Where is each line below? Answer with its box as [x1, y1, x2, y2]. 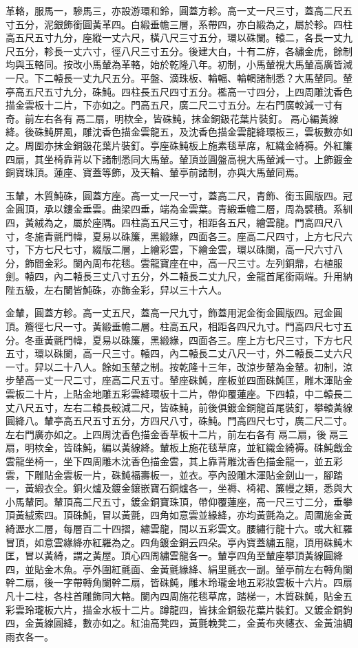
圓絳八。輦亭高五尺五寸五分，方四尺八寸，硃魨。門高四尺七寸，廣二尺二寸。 [6, 413, 352, 428]
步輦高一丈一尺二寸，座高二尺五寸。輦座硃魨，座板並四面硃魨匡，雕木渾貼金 [6, 373, 352, 387]
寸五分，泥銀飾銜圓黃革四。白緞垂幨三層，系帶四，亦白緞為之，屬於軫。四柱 [6, 17, 352, 31]
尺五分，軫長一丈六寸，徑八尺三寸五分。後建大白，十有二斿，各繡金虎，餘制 [6, 43, 352, 58]
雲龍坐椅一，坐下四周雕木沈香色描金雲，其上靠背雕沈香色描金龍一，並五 [6, 454, 333, 468]
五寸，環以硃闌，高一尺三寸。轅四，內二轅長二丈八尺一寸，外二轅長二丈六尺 [6, 346, 352, 360]
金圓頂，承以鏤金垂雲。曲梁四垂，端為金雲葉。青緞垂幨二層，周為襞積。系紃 [6, 202, 352, 216]
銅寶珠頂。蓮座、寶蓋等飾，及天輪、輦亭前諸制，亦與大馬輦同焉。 [6, 165, 304, 180]
